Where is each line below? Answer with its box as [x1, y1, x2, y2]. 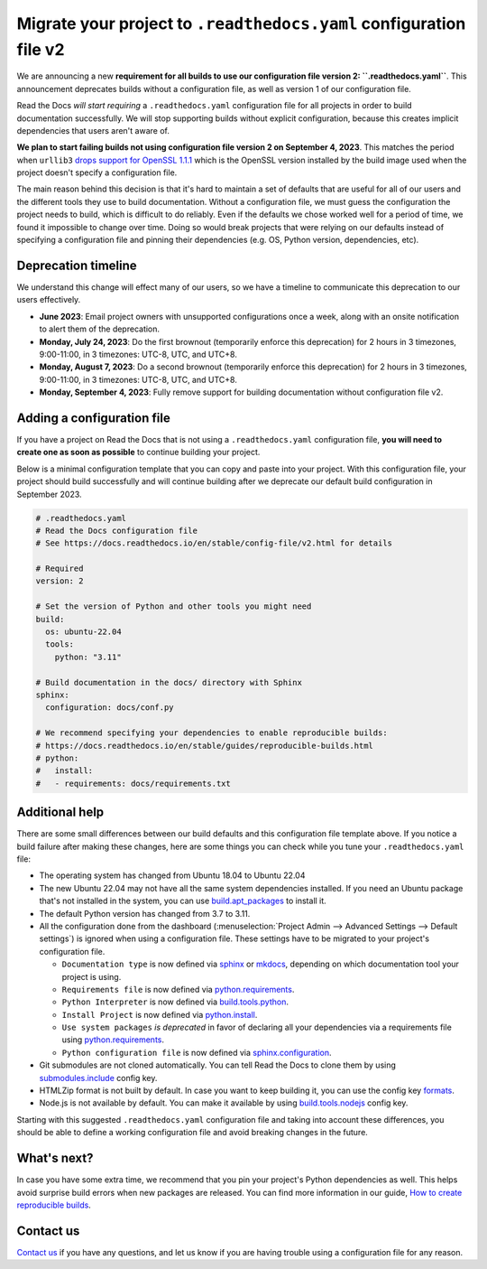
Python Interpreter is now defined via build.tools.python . [61, 996, 289, 1007]
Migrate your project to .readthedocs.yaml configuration [16, 14, 466, 33]
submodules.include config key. [39, 1072, 158, 1083]
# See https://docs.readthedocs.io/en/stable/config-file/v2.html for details [35, 538, 392, 548]
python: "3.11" [54, 651, 122, 662]
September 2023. [16, 489, 82, 499]
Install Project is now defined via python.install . [61, 1009, 258, 1020]
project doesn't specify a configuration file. [16, 167, 178, 178]
